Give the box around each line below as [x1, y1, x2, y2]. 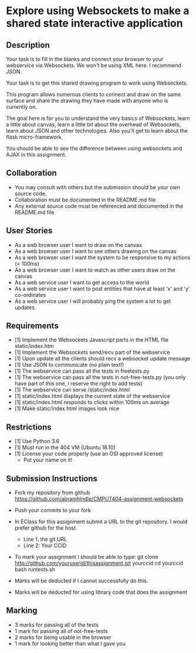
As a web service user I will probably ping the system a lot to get [14, 297, 171, 304]
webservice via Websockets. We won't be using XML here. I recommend [6, 62, 182, 69]
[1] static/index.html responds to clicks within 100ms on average [14, 399, 170, 406]
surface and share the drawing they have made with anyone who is [6, 97, 168, 104]
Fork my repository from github [14, 489, 90, 496]
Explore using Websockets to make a [6, 4, 190, 18]
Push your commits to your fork [14, 507, 91, 514]
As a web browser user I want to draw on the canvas [14, 241, 142, 248]
